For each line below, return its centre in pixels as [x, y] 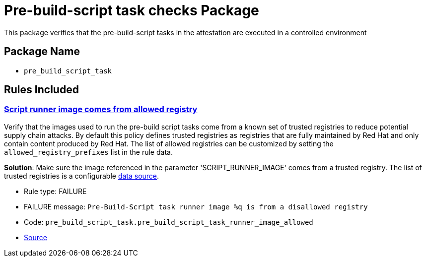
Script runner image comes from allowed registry [101, 109]
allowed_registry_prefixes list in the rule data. [88, 152]
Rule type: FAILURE [55, 191]
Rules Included [41, 90]
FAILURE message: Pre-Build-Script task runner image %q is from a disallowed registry [196, 206]
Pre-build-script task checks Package [132, 10]
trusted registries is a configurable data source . [82, 176]
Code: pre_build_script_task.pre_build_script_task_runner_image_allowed [169, 222]
